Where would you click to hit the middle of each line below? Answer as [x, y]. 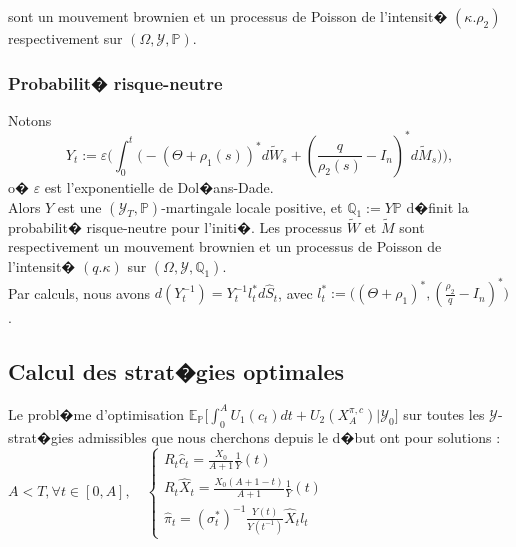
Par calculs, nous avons [79, 292]
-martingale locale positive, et [252, 206]
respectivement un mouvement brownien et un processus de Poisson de [225, 246]
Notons [30, 119]
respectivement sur [65, 38]
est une [79, 206]
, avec [295, 292]
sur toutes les [444, 413]
